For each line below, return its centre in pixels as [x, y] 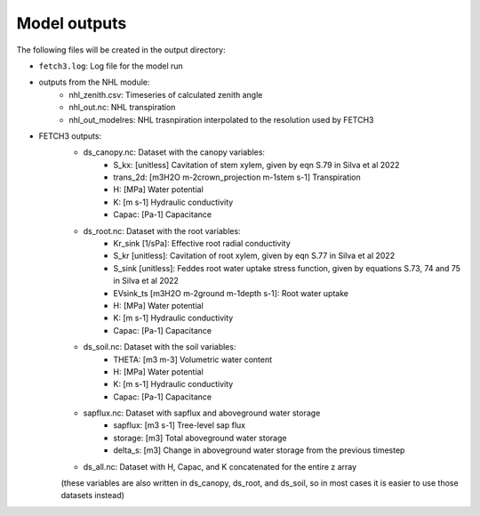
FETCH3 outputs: [70, 136]
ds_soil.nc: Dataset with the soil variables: [160, 347]
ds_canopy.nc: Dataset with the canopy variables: [174, 152]
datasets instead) [92, 496]
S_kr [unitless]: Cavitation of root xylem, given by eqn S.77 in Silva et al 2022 [254, 256]
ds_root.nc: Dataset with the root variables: [162, 230]
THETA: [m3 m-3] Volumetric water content [193, 359]
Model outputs [72, 23]
